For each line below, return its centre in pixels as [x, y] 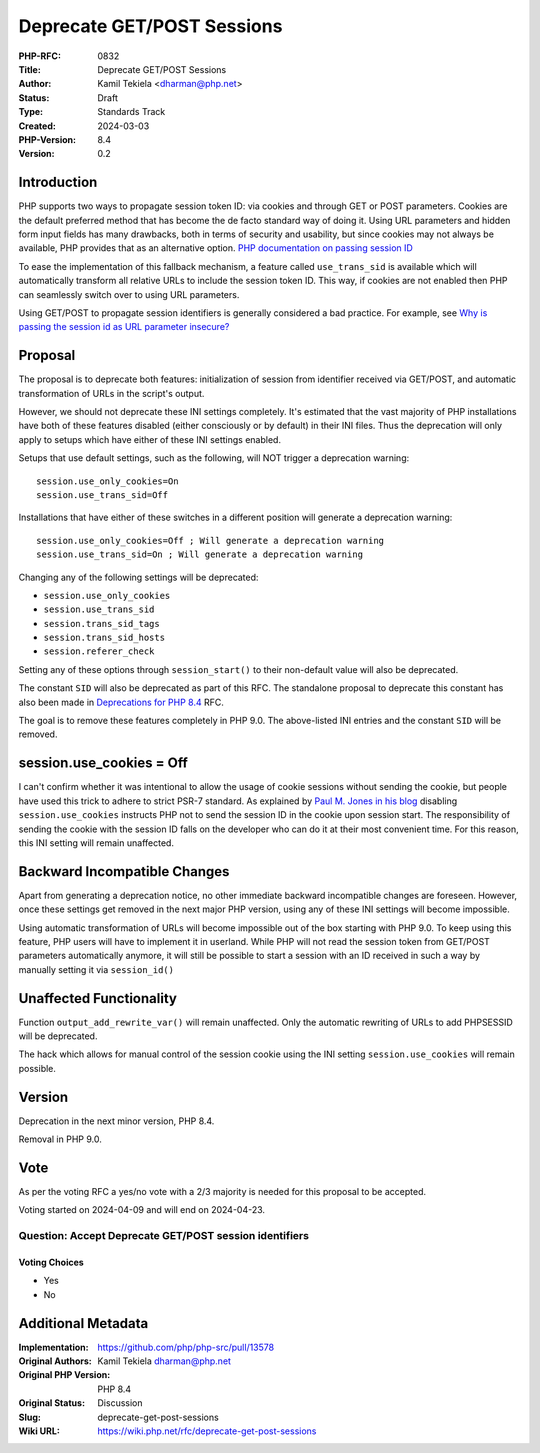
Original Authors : [55, 1361]
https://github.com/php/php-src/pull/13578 [186, 1347]
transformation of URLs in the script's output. [111, 393]
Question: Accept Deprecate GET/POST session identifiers [164, 1236]
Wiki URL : [39, 1431]
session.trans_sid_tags [101, 623]
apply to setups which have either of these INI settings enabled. [150, 439]
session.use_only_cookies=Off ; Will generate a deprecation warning [210, 540]
